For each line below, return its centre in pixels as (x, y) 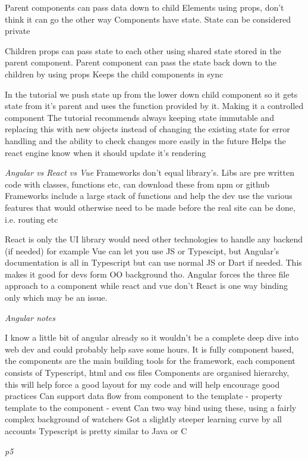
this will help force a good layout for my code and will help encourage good (142, 384)
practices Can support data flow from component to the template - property (144, 396)
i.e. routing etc (32, 219)
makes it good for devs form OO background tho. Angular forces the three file (147, 274)
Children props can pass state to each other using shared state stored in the (143, 50)
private (18, 31)
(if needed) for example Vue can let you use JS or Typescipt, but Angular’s (142, 250)
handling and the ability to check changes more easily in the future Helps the (145, 140)
